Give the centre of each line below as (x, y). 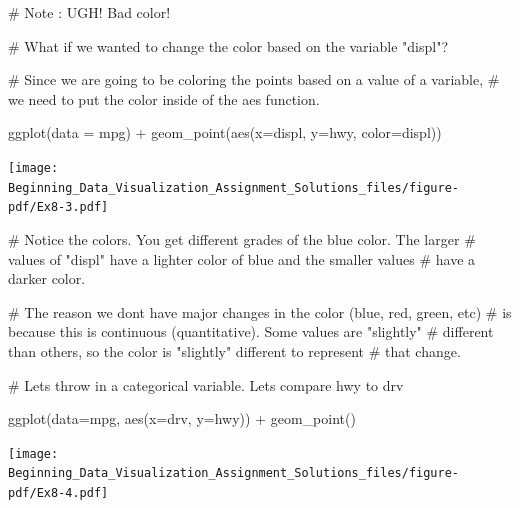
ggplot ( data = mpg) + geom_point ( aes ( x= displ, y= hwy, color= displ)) (225, 132)
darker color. (47, 278)
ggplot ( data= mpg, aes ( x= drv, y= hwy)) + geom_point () (182, 418)
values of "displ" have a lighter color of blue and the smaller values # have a (242, 258)
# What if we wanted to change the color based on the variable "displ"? (228, 45)
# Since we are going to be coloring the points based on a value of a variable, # (254, 79)
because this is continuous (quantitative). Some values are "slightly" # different (251, 331)
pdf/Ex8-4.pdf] (58, 493)
